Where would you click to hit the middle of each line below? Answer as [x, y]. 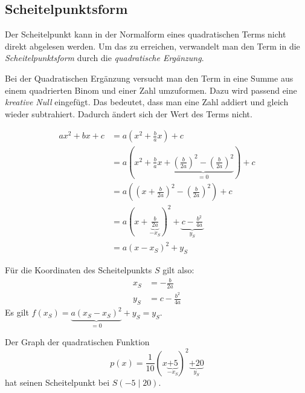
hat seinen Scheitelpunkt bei [57, 382]
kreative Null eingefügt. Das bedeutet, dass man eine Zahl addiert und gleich [147, 102]
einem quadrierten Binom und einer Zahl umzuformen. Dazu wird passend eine [151, 90]
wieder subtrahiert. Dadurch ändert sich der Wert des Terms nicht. [129, 113]
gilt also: [178, 270]
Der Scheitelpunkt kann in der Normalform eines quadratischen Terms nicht [146, 34]
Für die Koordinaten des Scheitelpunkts [79, 270]
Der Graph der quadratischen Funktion [77, 342]
